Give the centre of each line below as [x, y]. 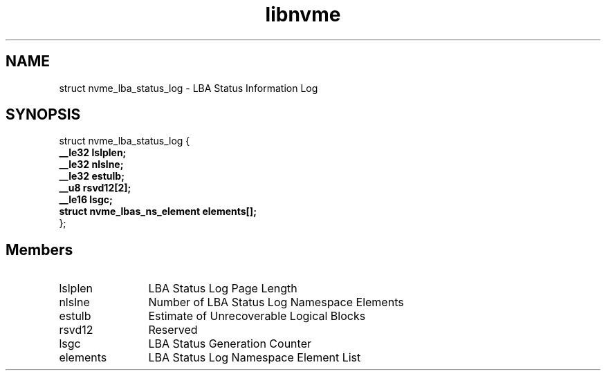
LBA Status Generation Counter [230, 344]
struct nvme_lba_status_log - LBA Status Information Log [189, 88]
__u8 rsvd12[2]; [95, 188]
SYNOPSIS [43, 115]
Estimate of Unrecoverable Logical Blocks [257, 316]
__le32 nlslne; [91, 164]
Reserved [173, 330]
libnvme [303, 15]
